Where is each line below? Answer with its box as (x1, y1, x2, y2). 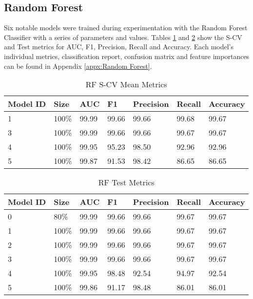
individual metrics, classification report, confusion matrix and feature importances (4, 51, 250, 61)
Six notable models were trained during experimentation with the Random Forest (4, 22, 248, 33)
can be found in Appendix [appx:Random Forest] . (4, 60, 152, 71)
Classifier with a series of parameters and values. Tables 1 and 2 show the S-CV (4, 32, 242, 42)
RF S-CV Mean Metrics (85, 79, 167, 90)
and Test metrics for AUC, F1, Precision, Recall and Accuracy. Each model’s (4, 41, 234, 52)
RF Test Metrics (98, 177, 155, 188)
